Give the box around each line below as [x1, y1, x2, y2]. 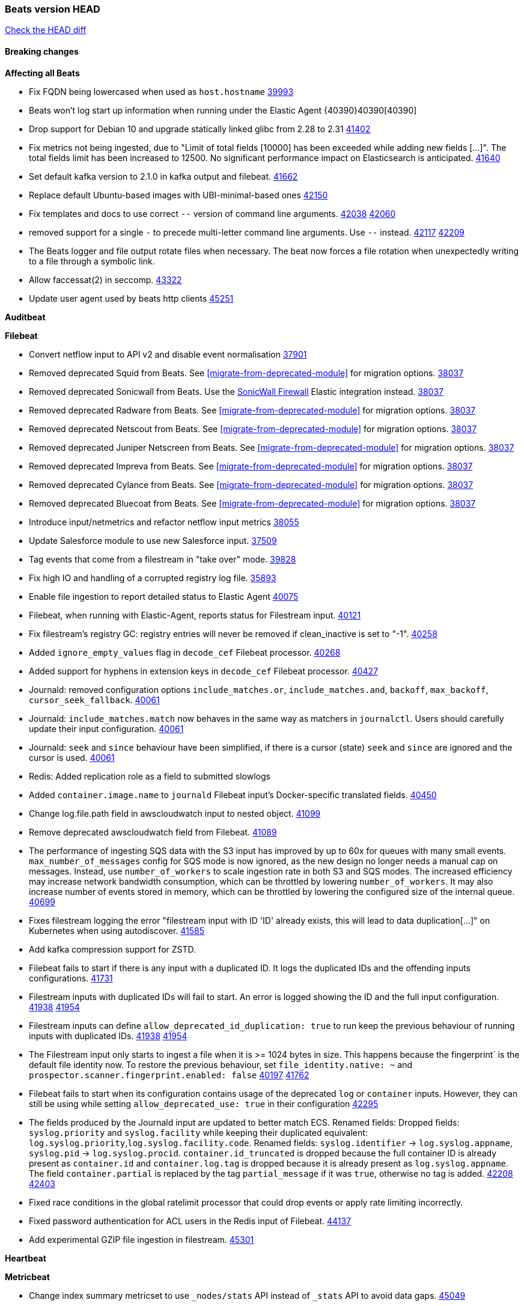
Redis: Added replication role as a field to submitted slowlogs [29, 770, 270, 781]
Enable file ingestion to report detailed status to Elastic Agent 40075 [29, 591, 299, 602]
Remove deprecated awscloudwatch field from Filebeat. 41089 [29, 826, 277, 837]
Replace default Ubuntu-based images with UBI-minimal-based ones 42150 [29, 189, 328, 200]
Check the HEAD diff [5, 25, 87, 35]
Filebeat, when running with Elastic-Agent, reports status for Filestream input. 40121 [29, 609, 361, 620]
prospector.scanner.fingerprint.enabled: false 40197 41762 [29, 1069, 309, 1080]
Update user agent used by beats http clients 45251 [29, 293, 234, 304]
